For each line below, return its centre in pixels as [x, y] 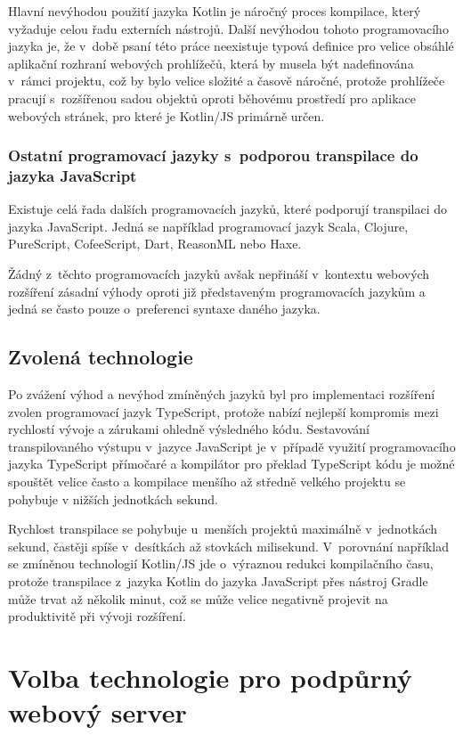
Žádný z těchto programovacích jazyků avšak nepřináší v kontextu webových [219, 274]
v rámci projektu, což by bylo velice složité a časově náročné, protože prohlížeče [227, 81]
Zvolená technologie [101, 357]
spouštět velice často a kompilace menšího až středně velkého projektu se [207, 482]
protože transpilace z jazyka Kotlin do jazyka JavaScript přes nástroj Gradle [218, 581]
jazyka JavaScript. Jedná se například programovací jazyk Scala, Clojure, [208, 226]
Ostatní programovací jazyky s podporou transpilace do [213, 155]
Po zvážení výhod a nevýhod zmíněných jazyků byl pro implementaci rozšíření [222, 394]
